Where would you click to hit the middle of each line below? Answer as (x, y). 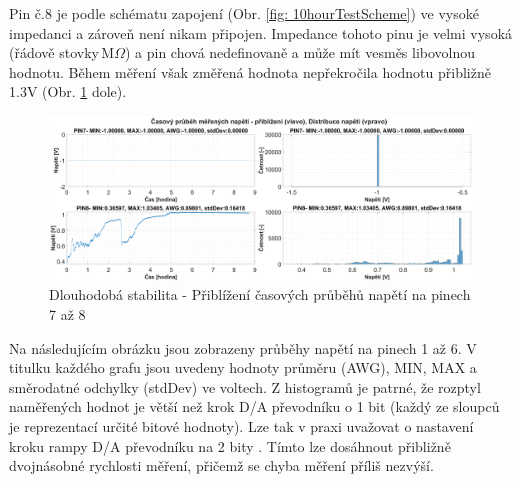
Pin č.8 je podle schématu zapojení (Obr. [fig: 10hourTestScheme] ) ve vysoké (244, 13)
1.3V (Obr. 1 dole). (68, 91)
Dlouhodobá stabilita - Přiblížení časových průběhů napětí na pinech (260, 294)
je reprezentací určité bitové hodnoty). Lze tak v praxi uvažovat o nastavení (241, 425)
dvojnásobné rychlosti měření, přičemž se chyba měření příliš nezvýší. (221, 465)
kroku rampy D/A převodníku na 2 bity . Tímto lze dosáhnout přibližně (230, 445)
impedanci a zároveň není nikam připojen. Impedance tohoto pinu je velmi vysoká (261, 32)
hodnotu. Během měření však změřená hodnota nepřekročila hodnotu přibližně (250, 71)
